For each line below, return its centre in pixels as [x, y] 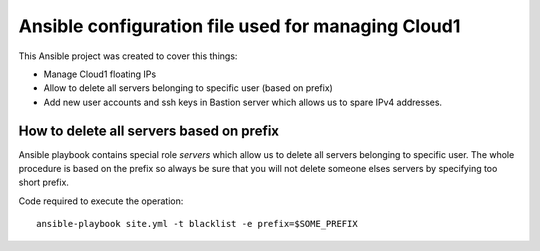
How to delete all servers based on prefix [149, 130]
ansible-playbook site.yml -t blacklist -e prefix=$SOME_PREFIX [197, 224]
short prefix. [44, 182]
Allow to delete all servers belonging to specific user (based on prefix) [188, 88]
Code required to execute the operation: [101, 201]
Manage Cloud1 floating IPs [100, 74]
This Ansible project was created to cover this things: [128, 56]
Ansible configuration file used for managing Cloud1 [239, 26]
